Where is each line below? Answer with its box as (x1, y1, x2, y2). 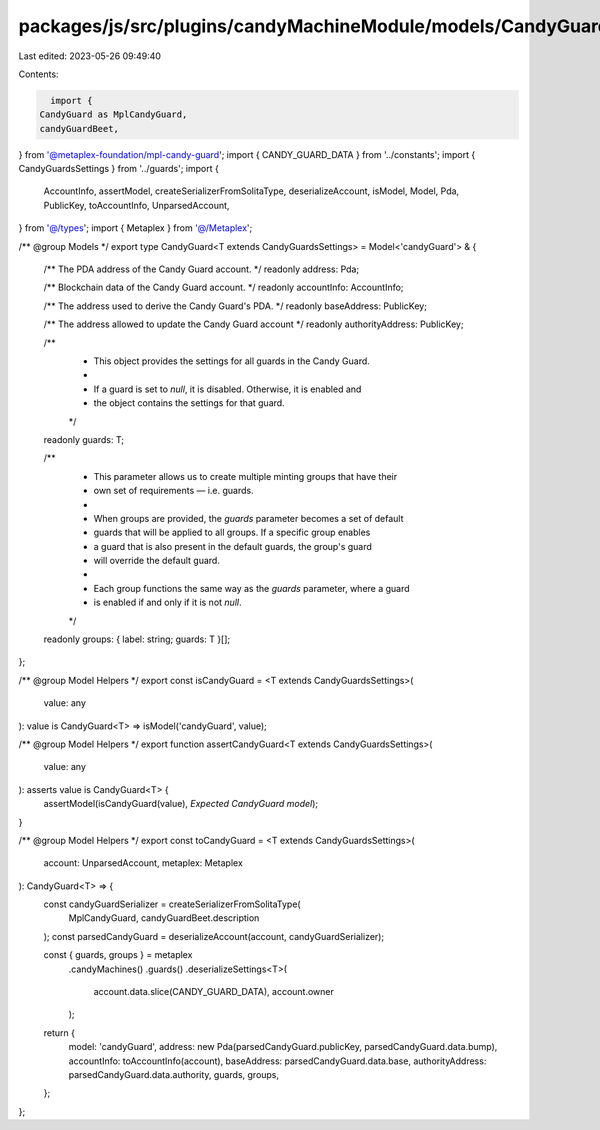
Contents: (18, 68, 59, 80)
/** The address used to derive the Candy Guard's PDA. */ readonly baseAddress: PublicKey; (43, 300, 427, 312)
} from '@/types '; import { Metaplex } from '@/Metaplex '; (18, 222, 253, 234)
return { (43, 1026, 75, 1039)
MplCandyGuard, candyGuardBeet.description (68, 912, 260, 924)
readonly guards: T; (43, 433, 125, 445)
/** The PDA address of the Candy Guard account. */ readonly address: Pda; (43, 263, 360, 275)
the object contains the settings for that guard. (93, 397, 285, 409)
